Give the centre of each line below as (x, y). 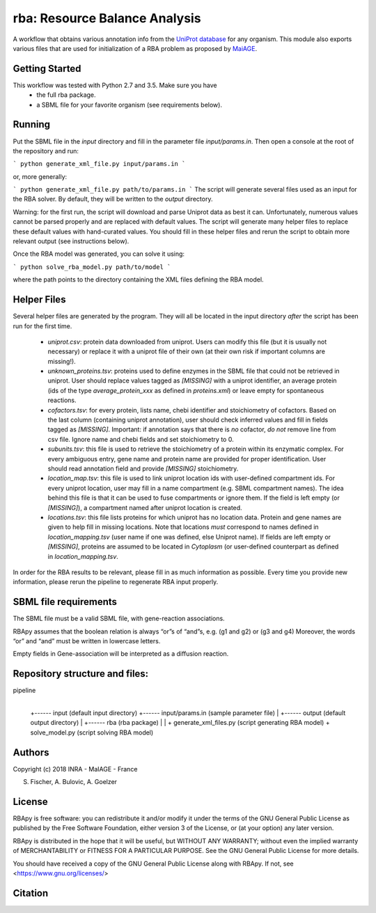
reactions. (62, 400)
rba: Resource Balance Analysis (107, 18)
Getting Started (47, 69)
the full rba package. (66, 95)
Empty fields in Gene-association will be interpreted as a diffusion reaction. (121, 654)
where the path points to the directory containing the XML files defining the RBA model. (138, 279)
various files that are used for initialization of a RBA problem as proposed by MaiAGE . (135, 48)
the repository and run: (46, 151)
